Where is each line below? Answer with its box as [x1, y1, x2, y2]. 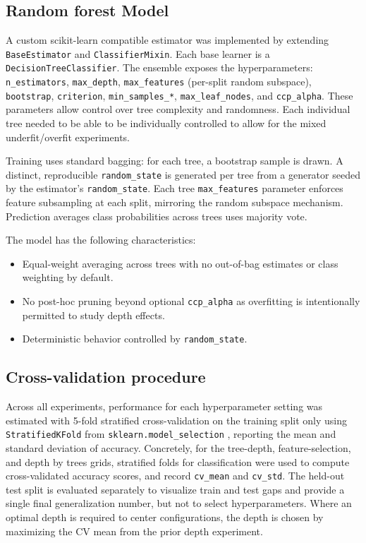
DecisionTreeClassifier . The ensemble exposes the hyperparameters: [6, 60, 313, 75]
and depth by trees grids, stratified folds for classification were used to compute [6, 454, 350, 469]
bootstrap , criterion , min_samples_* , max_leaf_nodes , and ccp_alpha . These [6, 88, 353, 102]
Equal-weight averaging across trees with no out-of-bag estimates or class [22, 256, 338, 270]
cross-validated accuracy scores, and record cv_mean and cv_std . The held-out [6, 468, 345, 483]
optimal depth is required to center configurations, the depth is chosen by [6, 510, 324, 525]
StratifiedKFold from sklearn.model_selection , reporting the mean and [6, 426, 336, 441]
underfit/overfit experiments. [6, 129, 130, 144]
